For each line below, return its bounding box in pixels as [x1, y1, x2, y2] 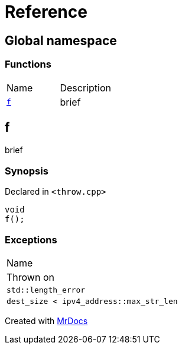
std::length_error [6, 285, 86, 294]
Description [60, 81, 111, 94]
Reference [5, 2, 87, 22]
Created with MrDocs [5, 315, 88, 326]
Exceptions [5, 233, 57, 246]
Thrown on [6, 271, 54, 283]
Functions [5, 58, 51, 71]
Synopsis [5, 164, 48, 177]
